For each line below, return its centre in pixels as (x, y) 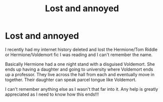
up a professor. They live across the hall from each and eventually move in (80, 74)
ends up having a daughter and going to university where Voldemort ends (79, 69)
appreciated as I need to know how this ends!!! (52, 94)
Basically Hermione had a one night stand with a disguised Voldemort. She (80, 64)
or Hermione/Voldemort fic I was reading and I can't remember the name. (79, 55)
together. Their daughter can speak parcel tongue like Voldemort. (71, 80)
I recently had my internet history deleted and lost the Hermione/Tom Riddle (81, 49)
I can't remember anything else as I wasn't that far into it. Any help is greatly (82, 89)
